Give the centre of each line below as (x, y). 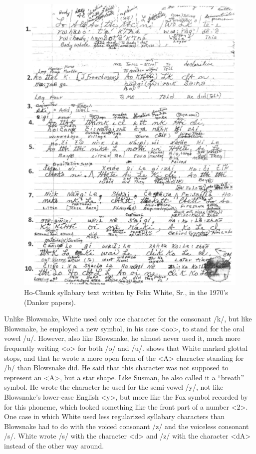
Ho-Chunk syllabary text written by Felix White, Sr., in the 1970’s (126, 292)
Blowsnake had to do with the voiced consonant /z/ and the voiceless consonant (127, 426)
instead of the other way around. (54, 445)
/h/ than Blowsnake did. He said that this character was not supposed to (116, 368)
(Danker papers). (50, 302)
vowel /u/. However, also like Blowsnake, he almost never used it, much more (122, 338)
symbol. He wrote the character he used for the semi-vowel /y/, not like (114, 387)
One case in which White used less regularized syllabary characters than (115, 416)
